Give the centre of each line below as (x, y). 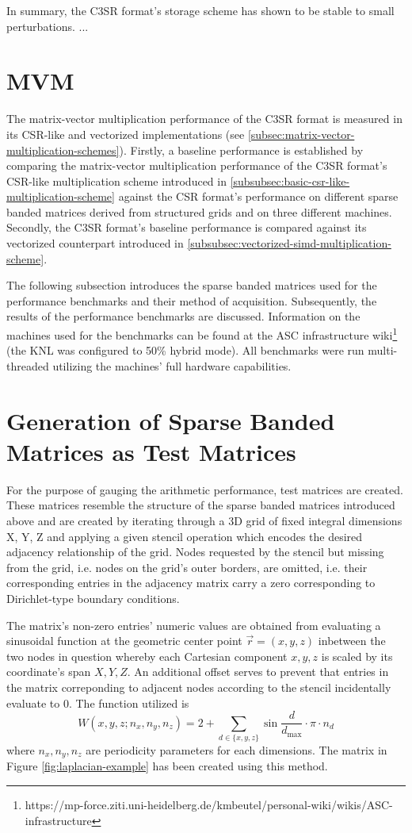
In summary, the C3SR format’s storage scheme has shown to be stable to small (200, 10)
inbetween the (352, 641)
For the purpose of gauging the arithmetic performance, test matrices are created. (205, 489)
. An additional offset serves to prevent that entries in (258, 672)
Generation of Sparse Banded (171, 420)
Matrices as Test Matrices (151, 451)
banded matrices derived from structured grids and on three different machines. (199, 211)
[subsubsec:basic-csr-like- (290, 180)
